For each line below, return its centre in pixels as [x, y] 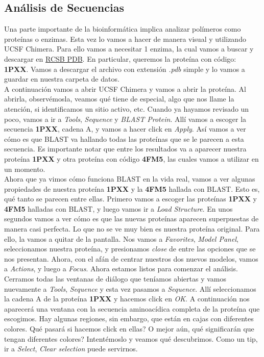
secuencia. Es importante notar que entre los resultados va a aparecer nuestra [125, 149]
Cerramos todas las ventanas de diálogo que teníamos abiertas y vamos [115, 279]
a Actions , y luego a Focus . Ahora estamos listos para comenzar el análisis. [121, 269]
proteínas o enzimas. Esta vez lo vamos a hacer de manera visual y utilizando [125, 39]
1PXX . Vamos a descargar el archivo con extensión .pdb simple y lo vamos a [125, 69]
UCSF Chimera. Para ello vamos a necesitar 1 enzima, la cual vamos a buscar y [129, 49]
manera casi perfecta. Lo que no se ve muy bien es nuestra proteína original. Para [132, 229]
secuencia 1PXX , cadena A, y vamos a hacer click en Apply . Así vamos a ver [125, 129]
